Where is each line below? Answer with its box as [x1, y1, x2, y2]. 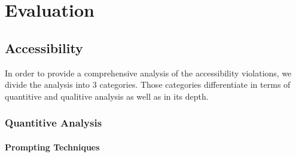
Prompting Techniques [5, 140, 100, 153]
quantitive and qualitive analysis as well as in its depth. [5, 90, 209, 102]
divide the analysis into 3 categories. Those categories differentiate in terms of [5, 78, 291, 91]
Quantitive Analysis [5, 115, 102, 130]
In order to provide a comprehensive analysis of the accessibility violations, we [5, 66, 292, 79]
